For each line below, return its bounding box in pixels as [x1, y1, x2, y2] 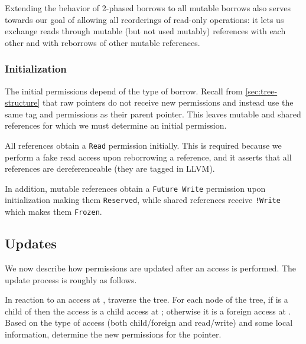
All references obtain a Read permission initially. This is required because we [5, 139, 282, 151]
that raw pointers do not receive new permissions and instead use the [42, 96, 294, 109]
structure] [5, 96, 40, 109]
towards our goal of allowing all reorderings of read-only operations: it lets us [5, 13, 284, 25]
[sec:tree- [245, 84, 278, 97]
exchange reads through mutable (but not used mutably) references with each [5, 25, 286, 37]
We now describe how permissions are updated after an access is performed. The [5, 261, 297, 274]
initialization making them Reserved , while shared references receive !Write [5, 194, 281, 206]
